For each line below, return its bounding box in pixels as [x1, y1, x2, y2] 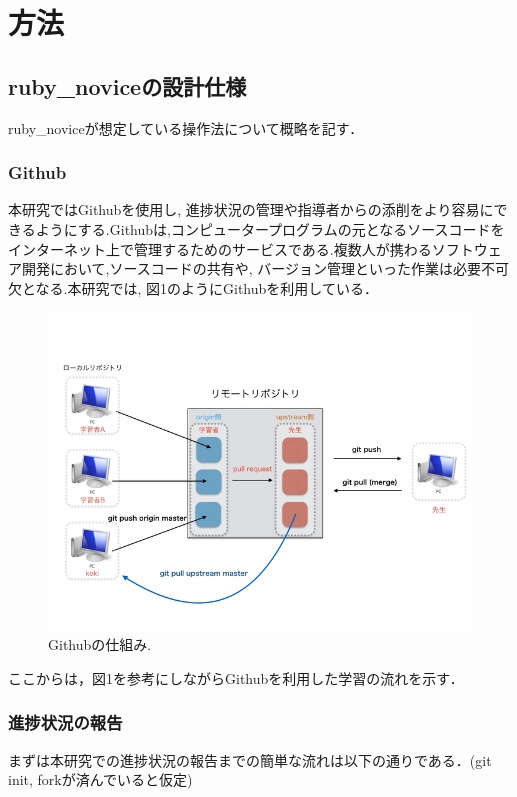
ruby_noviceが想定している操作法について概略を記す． [8, 117, 364, 138]
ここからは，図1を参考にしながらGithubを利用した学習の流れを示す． [8, 667, 464, 688]
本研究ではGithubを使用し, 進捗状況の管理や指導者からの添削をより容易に [8, 199, 494, 220]
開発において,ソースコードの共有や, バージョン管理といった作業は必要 [21, 258, 482, 279]
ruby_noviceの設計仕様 [8, 70, 247, 101]
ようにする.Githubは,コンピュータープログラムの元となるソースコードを [35, 218, 505, 239]
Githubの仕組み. [48, 634, 152, 655]
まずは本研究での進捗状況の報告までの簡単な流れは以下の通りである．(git [8, 749, 492, 770]
